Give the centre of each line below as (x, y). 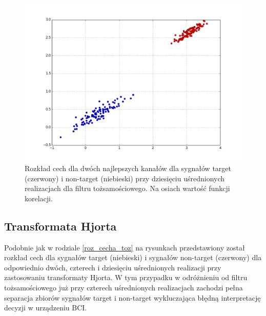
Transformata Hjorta (60, 226)
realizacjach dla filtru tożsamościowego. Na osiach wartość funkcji (127, 188)
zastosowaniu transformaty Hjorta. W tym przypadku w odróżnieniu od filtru (126, 277)
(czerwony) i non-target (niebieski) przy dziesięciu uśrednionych (125, 178)
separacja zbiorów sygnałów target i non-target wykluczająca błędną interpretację (132, 297)
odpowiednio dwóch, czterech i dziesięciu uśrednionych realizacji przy (113, 267)
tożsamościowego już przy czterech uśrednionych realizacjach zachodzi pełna (124, 287)
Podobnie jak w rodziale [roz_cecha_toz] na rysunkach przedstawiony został (125, 247)
